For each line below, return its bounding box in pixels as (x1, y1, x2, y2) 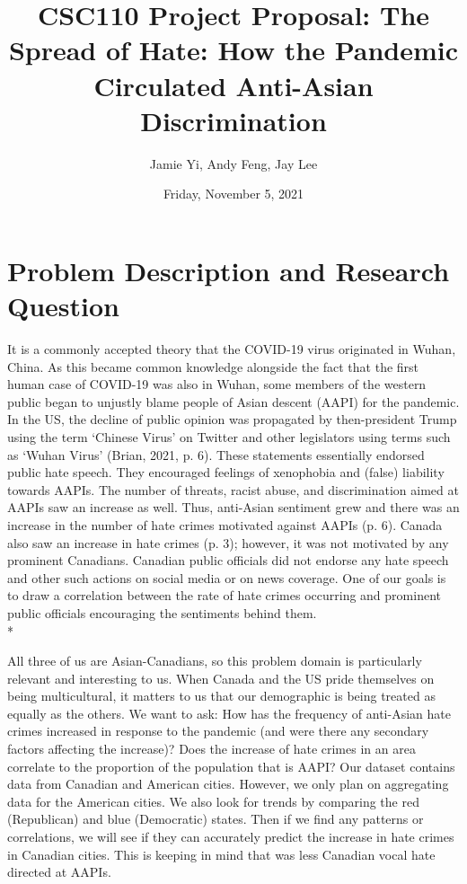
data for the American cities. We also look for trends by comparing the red (7, 791, 419, 810)
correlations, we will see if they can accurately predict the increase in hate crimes (7, 827, 454, 846)
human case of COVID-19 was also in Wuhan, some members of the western (7, 375, 427, 393)
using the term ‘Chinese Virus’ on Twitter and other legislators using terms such (7, 427, 451, 446)
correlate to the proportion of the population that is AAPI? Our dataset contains (7, 756, 455, 775)
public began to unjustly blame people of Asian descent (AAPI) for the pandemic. (7, 392, 460, 411)
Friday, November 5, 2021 (163, 184, 304, 203)
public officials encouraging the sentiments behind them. (7, 603, 317, 622)
